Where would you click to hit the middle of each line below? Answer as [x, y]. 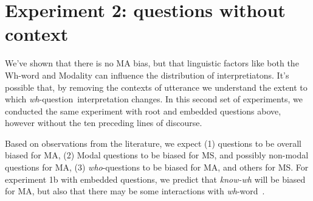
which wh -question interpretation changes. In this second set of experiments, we [154, 99]
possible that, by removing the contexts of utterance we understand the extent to [156, 87]
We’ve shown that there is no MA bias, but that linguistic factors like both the [152, 63]
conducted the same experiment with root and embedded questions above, [143, 111]
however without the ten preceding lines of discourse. [104, 123]
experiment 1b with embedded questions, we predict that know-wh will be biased [155, 179]
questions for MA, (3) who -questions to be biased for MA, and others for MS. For [157, 167]
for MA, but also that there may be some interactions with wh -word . [135, 191]
